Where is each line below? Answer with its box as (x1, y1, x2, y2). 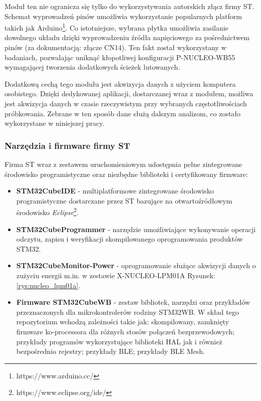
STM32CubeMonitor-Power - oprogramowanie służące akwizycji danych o (16, 260, 256, 271)
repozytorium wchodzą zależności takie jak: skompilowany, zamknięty (16, 316, 229, 327)
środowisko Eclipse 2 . (16, 206, 79, 218)
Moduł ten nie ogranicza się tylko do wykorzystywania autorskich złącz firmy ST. (5, 1, 254, 11)
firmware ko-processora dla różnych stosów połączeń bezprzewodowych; (16, 326, 235, 336)
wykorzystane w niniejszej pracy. (5, 118, 105, 128)
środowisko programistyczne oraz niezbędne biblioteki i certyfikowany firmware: (5, 168, 248, 179)
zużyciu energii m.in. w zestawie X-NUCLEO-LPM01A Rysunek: (16, 270, 215, 280)
